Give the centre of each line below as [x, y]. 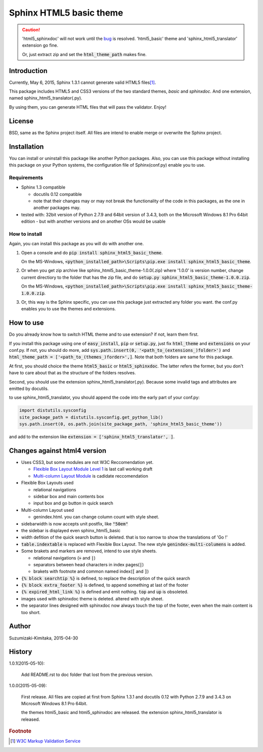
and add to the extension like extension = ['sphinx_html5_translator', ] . [92, 437]
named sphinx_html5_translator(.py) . [46, 98]
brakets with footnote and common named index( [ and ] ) [91, 571]
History [21, 652]
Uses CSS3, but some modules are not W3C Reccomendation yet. [87, 463]
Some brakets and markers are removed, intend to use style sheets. [89, 551]
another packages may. [57, 208]
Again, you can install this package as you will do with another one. [76, 244]
